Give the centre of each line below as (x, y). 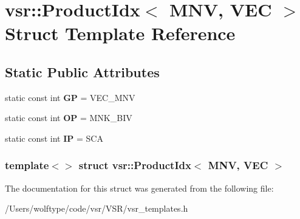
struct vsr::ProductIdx (135, 165)
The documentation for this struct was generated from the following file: (139, 188)
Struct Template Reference (120, 33)
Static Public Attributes (82, 71)
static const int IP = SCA (54, 138)
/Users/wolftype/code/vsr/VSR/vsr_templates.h (97, 208)
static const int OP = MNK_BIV (69, 118)
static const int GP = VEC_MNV (70, 97)
